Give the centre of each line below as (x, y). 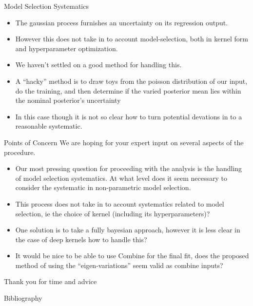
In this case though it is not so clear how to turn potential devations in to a (129, 116)
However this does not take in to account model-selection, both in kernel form (132, 39)
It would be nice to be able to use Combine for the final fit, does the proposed (132, 256)
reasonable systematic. (49, 126)
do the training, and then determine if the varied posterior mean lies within (128, 90)
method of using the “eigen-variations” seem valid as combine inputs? (119, 265)
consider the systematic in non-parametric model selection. (103, 187)
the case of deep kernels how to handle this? (81, 239)
